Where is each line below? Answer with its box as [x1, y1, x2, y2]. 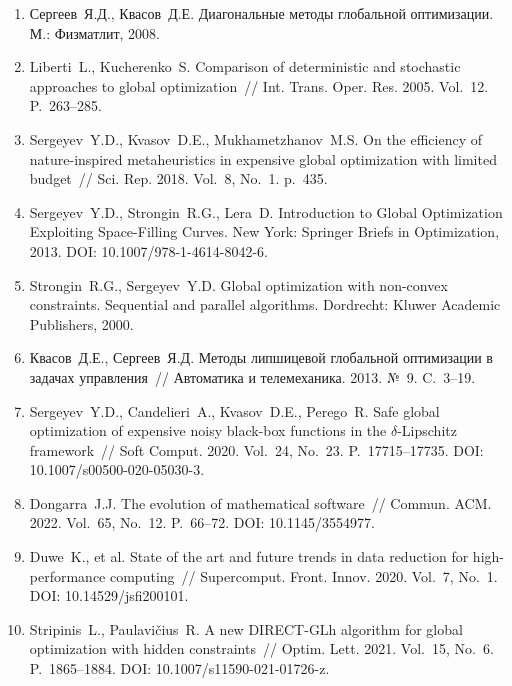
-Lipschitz [397, 420, 457, 441]
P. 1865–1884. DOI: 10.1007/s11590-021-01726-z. [29, 658, 330, 679]
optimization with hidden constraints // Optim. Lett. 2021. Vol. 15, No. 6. [29, 638, 494, 659]
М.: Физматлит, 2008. [29, 22, 161, 43]
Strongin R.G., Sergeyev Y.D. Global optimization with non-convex [29, 274, 448, 295]
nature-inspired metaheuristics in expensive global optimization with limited [29, 148, 497, 169]
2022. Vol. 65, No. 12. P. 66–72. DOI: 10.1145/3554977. [29, 512, 375, 533]
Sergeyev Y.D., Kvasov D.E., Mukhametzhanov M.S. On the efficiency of [29, 128, 483, 149]
